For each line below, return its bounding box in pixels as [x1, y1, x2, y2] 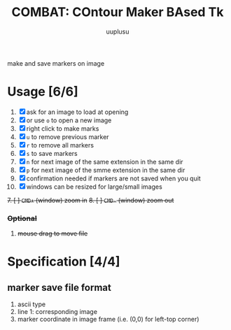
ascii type [17, 300, 46, 308]
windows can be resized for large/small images [26, 182, 162, 191]
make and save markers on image [7, 59, 105, 67]
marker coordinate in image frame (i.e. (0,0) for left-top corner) [17, 315, 199, 324]
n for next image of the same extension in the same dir [26, 157, 183, 166]
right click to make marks [26, 124, 99, 133]
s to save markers [26, 149, 78, 157]
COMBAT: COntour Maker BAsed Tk [11, 4, 224, 20]
